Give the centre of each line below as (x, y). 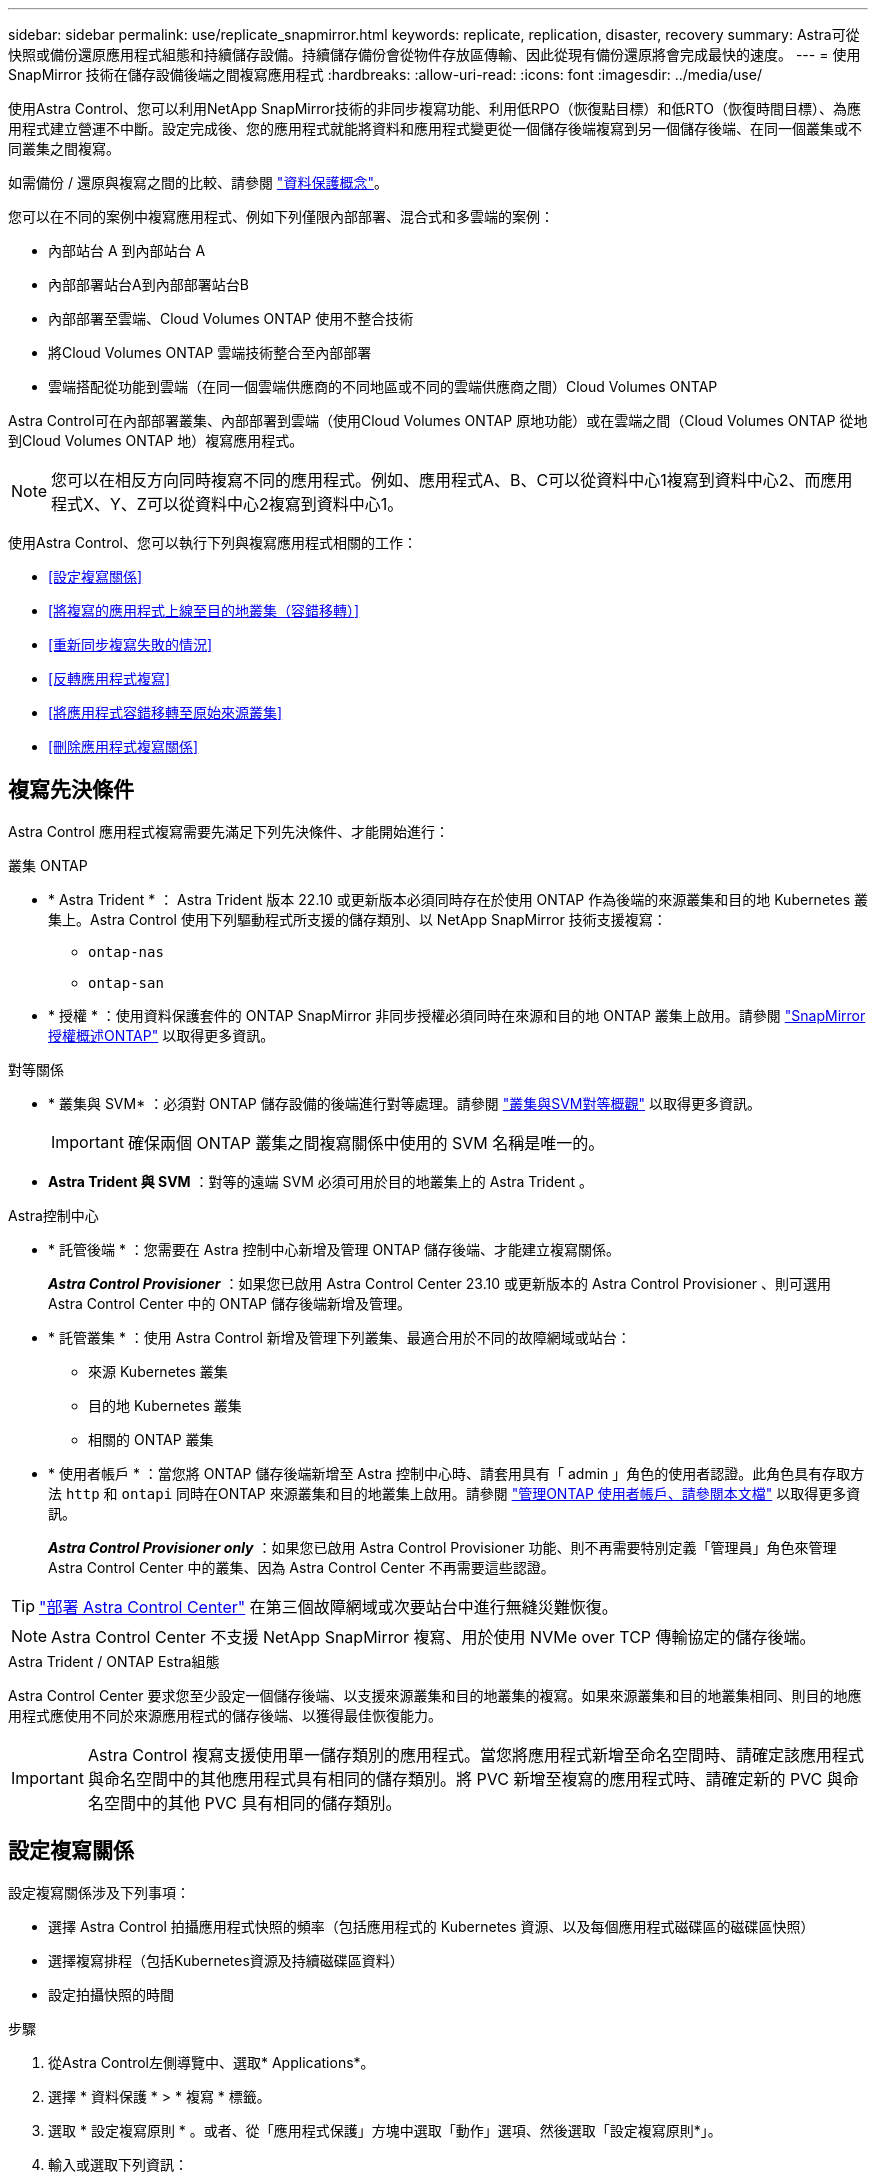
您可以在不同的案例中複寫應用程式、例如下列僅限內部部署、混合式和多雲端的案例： (281, 216)
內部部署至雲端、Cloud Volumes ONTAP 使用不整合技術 (231, 318)
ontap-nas (126, 951)
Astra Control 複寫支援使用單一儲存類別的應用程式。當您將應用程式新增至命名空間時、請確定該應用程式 (475, 1754)
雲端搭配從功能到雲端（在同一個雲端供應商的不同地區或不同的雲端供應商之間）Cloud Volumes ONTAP (383, 386)
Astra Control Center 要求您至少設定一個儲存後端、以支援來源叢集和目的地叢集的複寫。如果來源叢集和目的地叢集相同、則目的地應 (435, 1695)
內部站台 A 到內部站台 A (127, 250)
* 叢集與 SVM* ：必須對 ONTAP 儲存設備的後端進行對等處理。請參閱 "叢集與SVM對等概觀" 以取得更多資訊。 (404, 1103)
